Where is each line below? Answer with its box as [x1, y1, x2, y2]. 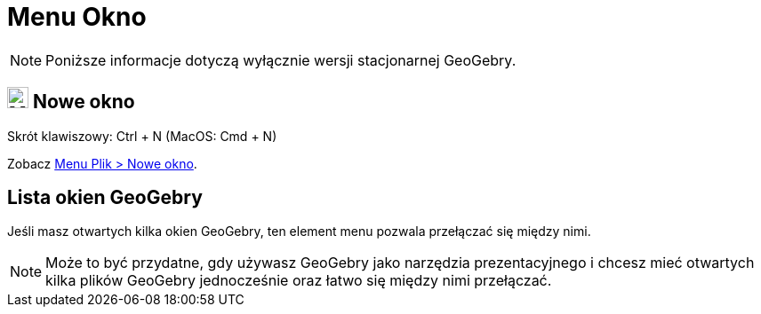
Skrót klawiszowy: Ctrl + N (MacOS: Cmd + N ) [7, 128, 277, 144]
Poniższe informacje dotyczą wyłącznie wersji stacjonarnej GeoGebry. [45, 51, 517, 69]
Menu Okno [7, 2, 147, 32]
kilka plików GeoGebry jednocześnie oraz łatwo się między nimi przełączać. [45, 271, 552, 290]
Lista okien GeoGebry [7, 186, 203, 209]
